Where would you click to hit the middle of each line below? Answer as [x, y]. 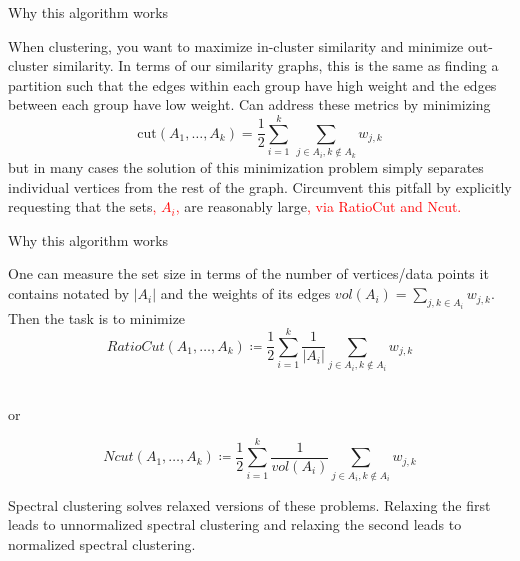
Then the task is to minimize [97, 317]
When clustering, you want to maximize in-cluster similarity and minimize [236, 45]
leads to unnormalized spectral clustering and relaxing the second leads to [235, 524]
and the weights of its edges [245, 293]
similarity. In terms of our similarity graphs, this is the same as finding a [276, 65]
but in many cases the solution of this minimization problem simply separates [246, 167]
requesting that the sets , [82, 206]
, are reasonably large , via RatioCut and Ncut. [318, 206]
